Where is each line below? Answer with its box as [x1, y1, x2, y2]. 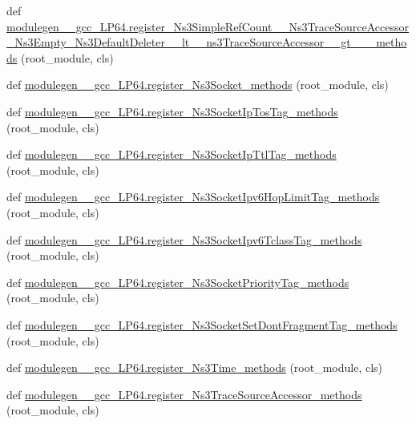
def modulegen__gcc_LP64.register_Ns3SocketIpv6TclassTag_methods [6, 231, 362, 248]
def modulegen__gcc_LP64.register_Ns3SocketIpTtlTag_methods [6, 146, 337, 163]
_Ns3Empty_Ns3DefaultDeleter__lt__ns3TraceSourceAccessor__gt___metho [6, 34, 407, 50]
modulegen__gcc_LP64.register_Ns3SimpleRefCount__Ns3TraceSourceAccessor [6, 18, 410, 34]
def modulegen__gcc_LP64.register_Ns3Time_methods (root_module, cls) [6, 359, 383, 376]
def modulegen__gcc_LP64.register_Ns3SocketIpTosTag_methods [6, 103, 338, 119]
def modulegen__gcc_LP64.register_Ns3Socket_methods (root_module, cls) [6, 76, 389, 93]
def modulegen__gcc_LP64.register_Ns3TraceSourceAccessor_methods [6, 386, 362, 402]
